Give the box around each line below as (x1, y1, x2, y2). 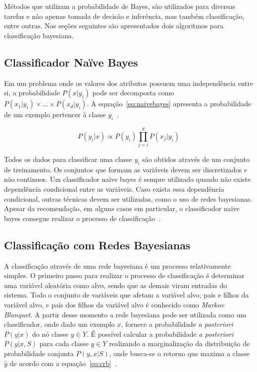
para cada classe (39, 338, 89, 349)
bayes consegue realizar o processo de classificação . (4, 213, 161, 223)
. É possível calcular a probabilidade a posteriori (86, 328, 234, 339)
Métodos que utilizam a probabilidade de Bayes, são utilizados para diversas (4, 1, 236, 11)
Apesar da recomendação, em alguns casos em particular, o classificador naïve (4, 203, 240, 214)
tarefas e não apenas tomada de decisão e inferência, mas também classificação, (4, 10, 245, 21)
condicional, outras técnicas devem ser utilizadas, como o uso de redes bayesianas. (4, 193, 253, 204)
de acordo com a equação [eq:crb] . (9, 358, 117, 368)
